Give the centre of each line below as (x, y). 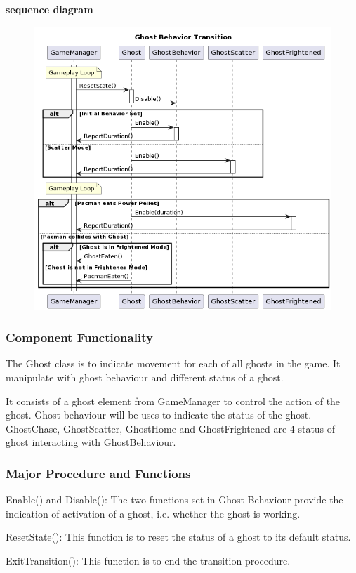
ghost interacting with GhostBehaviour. (91, 442)
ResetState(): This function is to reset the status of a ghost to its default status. (178, 537)
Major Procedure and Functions (98, 473)
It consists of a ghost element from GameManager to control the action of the (173, 401)
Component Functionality (79, 337)
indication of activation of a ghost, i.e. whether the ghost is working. (153, 513)
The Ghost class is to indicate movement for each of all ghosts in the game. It (173, 363)
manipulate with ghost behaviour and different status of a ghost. (145, 377)
